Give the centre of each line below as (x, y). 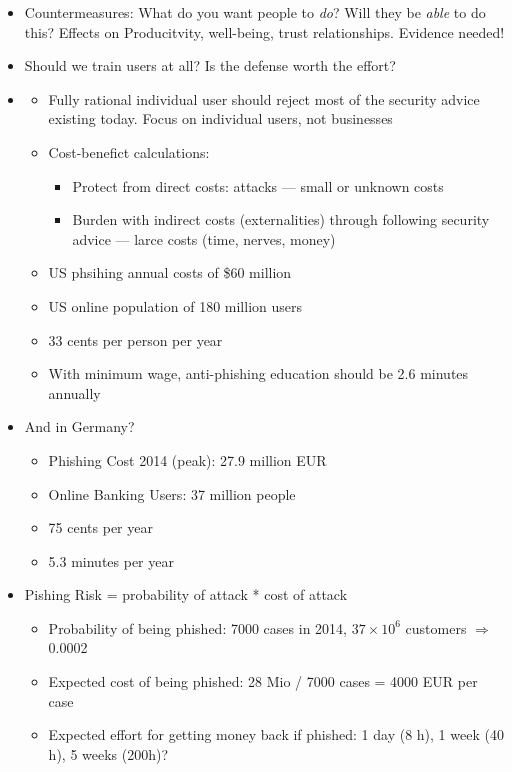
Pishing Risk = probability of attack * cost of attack (186, 594)
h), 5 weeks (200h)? (108, 753)
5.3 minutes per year (111, 560)
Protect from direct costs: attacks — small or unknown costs (258, 185)
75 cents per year (100, 527)
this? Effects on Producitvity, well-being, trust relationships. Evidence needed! (264, 31)
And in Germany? (79, 426)
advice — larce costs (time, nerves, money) (204, 238)
